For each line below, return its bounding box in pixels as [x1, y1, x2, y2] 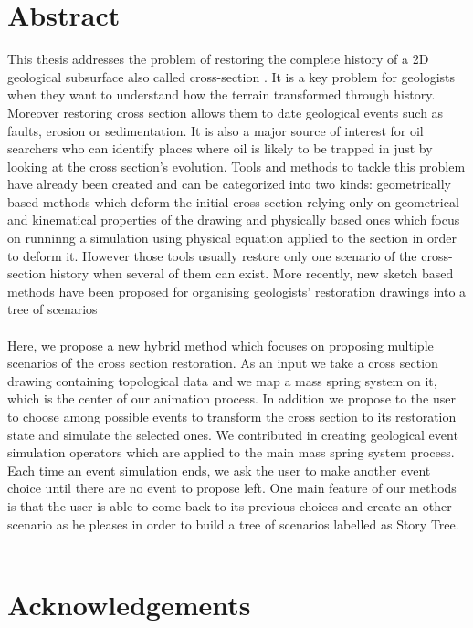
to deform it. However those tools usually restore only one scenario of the [7, 246, 417, 265]
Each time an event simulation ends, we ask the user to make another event [7, 460, 431, 479]
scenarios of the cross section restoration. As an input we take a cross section [7, 353, 438, 372]
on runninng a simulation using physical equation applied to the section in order [7, 228, 457, 247]
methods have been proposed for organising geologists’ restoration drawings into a [7, 281, 467, 300]
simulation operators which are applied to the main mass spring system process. [7, 443, 455, 462]
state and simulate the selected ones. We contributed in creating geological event [7, 424, 458, 444]
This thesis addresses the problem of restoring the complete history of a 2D [7, 49, 429, 68]
